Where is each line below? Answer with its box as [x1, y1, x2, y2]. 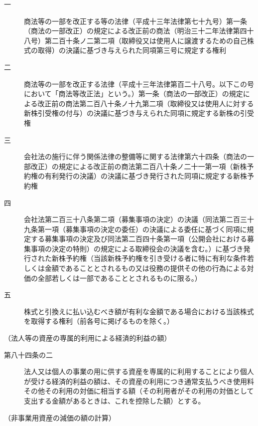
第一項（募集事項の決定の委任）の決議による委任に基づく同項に [37, 223, 247, 234]
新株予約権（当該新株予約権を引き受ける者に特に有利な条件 [51, 253, 247, 263]
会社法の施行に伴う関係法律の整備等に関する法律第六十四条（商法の [24, 151, 247, 162]
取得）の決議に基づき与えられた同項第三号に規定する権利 [37, 45, 226, 55]
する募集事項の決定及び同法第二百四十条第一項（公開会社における [30, 233, 247, 244]
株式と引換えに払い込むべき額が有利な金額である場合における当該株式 [24, 306, 254, 316]
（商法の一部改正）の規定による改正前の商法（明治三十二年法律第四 [24, 25, 247, 36]
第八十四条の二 [4, 349, 53, 360]
